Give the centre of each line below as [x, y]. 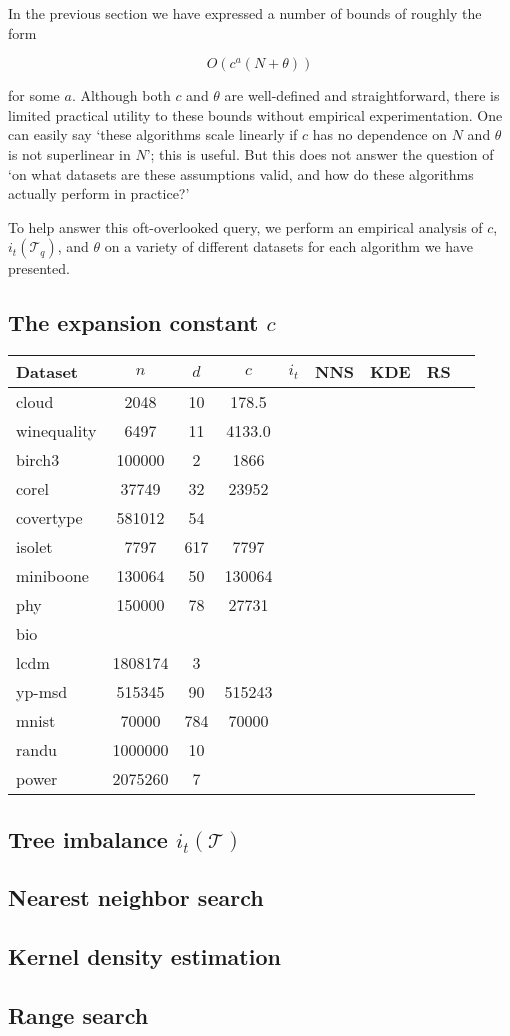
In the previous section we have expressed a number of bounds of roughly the [245, 13]
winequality [56, 431]
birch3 [38, 460]
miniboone [52, 576]
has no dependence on [380, 134]
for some [34, 95]
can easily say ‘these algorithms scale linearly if [153, 134]
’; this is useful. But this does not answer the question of [320, 153]
